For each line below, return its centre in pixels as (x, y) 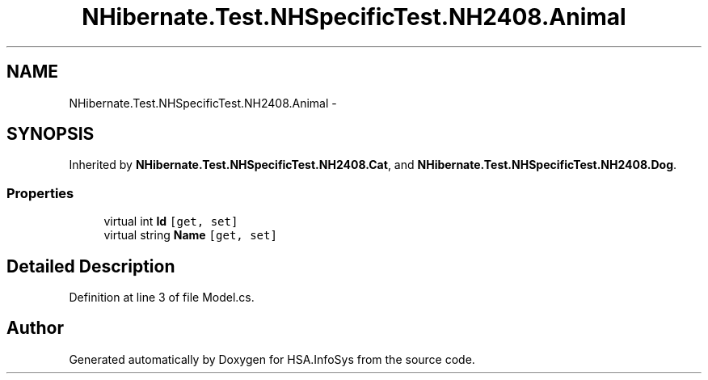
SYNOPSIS (51, 134)
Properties (40, 193)
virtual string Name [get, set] (190, 235)
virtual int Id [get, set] (171, 222)
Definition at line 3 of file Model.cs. (162, 298)
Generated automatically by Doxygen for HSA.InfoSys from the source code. (272, 359)
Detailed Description (91, 266)
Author (35, 328)
